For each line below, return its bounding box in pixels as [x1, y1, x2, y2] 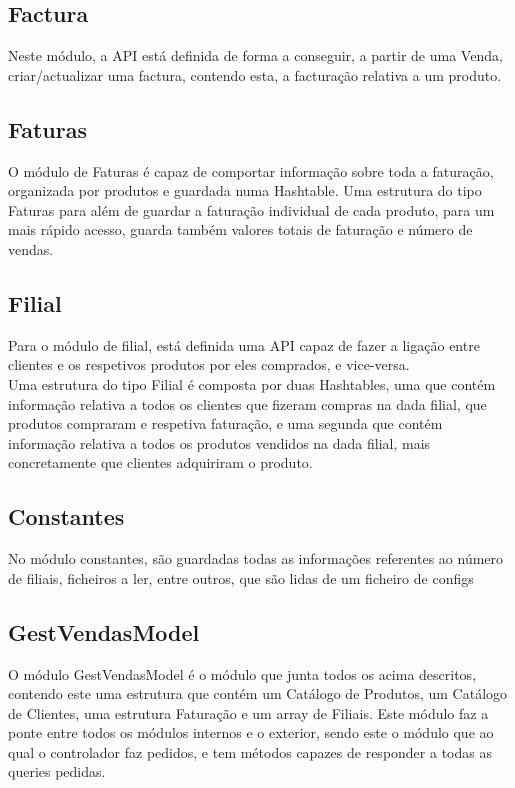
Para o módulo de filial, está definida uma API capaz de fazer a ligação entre [8, 334, 480, 355]
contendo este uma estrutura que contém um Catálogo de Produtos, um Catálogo [8, 683, 508, 704]
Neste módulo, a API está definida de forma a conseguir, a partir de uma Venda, [8, 45, 503, 66]
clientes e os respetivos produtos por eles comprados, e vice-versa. [8, 354, 410, 375]
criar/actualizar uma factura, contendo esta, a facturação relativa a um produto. [8, 64, 502, 85]
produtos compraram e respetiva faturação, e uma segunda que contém [8, 413, 443, 434]
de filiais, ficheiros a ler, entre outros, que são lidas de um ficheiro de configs [8, 567, 474, 588]
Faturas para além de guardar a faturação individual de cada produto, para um [8, 199, 495, 220]
